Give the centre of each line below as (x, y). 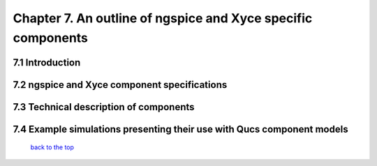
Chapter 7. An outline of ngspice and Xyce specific (163, 18)
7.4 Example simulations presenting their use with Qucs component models (180, 129)
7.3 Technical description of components (104, 107)
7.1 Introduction (47, 62)
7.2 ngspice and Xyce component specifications (120, 85)
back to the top (52, 147)
